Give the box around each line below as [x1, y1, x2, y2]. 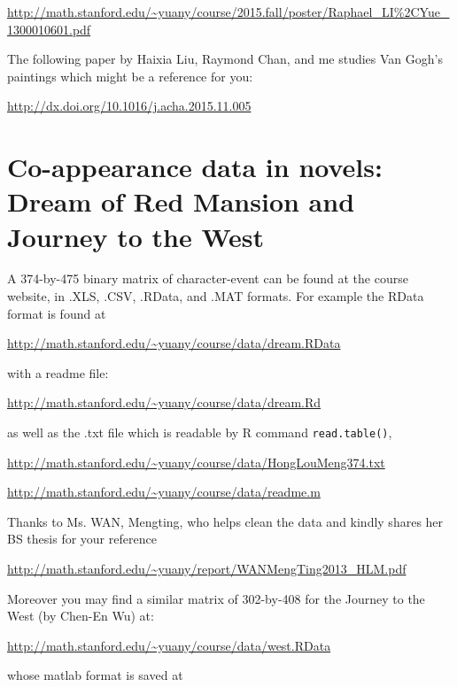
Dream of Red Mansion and [7, 183, 355, 220]
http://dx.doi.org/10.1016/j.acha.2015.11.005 [7, 96, 252, 115]
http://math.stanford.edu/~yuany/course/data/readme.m [7, 482, 321, 501]
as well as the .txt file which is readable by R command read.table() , [7, 423, 392, 442]
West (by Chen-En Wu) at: [7, 606, 154, 625]
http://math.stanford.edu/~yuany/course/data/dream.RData [7, 334, 341, 352]
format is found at [7, 304, 106, 322]
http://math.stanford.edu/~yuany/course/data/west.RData [7, 636, 331, 654]
